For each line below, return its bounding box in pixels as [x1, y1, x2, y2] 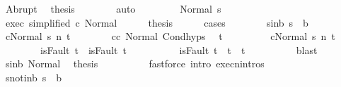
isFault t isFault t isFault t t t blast [40, 42, 318, 57]
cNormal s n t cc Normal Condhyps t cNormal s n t [5, 29, 335, 43]
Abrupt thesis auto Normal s [5, 1, 221, 15]
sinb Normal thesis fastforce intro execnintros [5, 56, 265, 71]
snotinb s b [5, 69, 62, 84]
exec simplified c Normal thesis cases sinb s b [5, 15, 308, 29]
